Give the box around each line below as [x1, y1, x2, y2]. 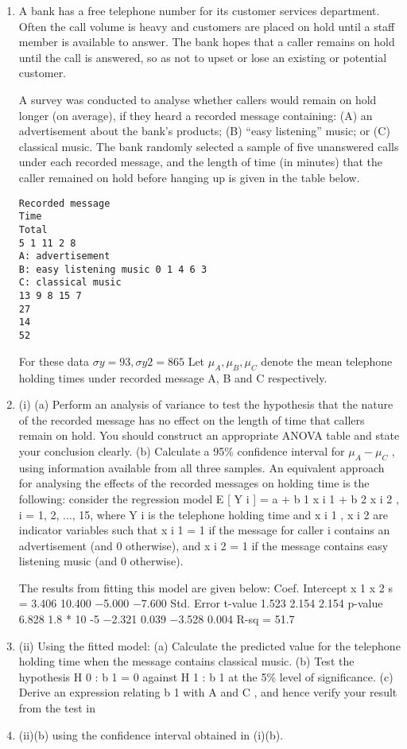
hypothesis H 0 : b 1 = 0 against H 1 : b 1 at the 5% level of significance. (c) [18, 668, 393, 685]
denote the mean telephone [261, 352, 393, 369]
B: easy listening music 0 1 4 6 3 [18, 263, 207, 275]
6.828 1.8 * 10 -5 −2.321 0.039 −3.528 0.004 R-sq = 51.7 [18, 611, 295, 627]
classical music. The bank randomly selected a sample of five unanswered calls [18, 138, 399, 154]
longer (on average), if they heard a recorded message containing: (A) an [18, 107, 373, 123]
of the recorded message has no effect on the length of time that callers [18, 411, 365, 428]
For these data [18, 352, 89, 369]
